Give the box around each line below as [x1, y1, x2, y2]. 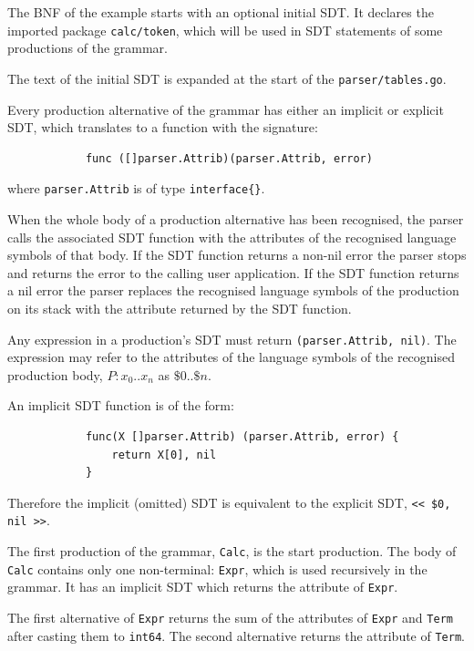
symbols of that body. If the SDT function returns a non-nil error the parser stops [7, 245, 467, 264]
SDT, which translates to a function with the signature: [7, 118, 318, 137]
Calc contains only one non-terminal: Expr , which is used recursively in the [7, 559, 428, 578]
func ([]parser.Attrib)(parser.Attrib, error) [85, 151, 373, 165]
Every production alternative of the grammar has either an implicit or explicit [7, 99, 444, 119]
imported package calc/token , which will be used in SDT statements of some [7, 20, 443, 39]
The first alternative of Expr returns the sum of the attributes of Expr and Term [7, 608, 453, 626]
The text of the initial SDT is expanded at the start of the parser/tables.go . [7, 68, 447, 88]
